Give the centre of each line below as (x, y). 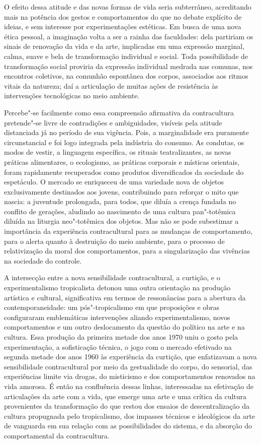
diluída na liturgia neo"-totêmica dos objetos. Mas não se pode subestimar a (121, 221)
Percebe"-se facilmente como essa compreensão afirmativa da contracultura (119, 112)
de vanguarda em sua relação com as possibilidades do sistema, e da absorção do (128, 426)
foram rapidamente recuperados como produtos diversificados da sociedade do (124, 172)
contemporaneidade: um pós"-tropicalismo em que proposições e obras (112, 307)
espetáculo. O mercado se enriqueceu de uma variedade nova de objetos (114, 182)
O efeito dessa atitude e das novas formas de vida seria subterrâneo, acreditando (128, 7)
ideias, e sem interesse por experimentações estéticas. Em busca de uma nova (123, 26)
